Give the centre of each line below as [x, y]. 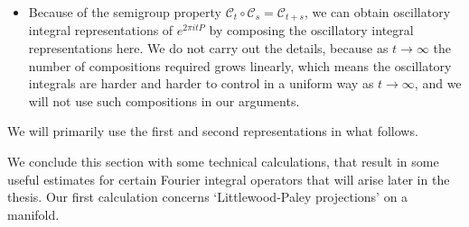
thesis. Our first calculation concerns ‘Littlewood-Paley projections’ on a [208, 197]
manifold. [33, 214]
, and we [438, 83]
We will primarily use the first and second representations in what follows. [213, 131]
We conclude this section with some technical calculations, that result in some [223, 162]
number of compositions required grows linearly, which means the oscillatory [240, 65]
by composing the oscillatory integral [311, 30]
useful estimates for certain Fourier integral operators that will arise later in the [229, 179]
